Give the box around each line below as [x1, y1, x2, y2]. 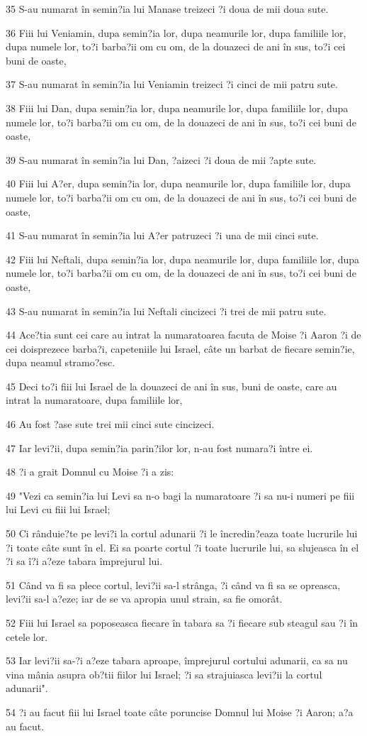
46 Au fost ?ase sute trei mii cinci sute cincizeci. [6, 417, 215, 432]
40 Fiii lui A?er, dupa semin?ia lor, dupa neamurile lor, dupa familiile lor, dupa [6, 176, 351, 191]
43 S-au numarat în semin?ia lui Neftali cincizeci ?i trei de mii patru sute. [6, 303, 327, 318]
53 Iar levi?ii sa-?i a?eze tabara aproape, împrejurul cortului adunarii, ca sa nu [6, 653, 348, 668]
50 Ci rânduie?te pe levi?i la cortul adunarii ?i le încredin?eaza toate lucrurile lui [6, 526, 358, 541]
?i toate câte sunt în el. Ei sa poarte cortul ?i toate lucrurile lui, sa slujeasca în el [6, 539, 359, 554]
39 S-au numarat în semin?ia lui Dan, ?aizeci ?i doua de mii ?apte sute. [6, 152, 317, 167]
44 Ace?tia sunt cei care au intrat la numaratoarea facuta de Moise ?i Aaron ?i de [6, 327, 361, 342]
